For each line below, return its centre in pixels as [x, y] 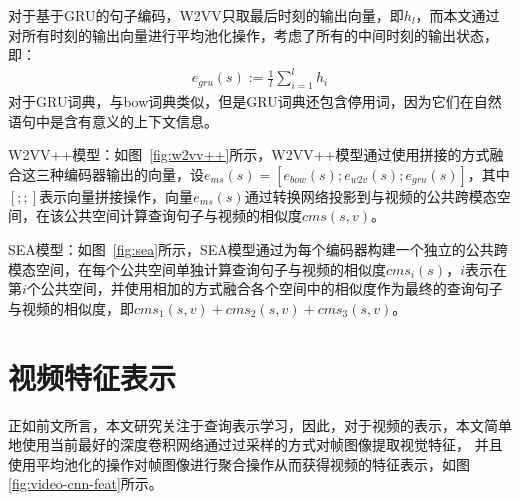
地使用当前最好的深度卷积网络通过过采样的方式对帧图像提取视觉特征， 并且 [255, 444]
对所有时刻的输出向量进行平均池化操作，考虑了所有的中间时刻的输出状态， [253, 34]
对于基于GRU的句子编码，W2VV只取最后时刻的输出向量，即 [206, 15]
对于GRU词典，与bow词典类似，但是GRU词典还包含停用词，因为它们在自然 [255, 101]
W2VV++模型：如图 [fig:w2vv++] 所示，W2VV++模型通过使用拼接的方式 [249, 154]
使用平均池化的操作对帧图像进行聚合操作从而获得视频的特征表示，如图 [239, 463]
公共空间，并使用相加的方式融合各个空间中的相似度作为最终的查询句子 [271, 288]
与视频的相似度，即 [71, 307]
